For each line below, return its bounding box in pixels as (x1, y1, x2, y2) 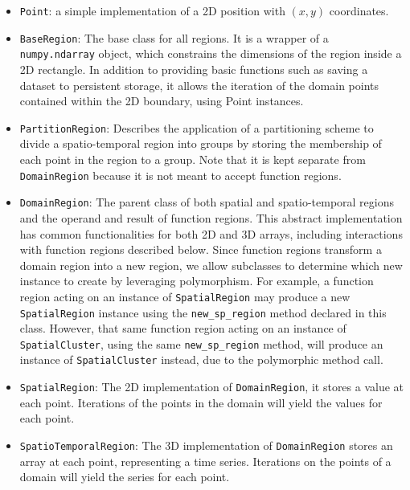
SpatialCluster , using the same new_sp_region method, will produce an (19, 335, 383, 352)
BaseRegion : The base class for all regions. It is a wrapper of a (19, 29, 329, 46)
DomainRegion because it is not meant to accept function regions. (19, 166, 342, 183)
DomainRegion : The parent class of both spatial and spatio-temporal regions (19, 194, 394, 210)
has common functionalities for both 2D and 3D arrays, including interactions (19, 225, 403, 242)
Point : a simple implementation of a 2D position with (19, 2, 285, 18)
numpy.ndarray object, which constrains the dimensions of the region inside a (19, 45, 402, 62)
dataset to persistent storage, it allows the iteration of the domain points (19, 76, 379, 93)
